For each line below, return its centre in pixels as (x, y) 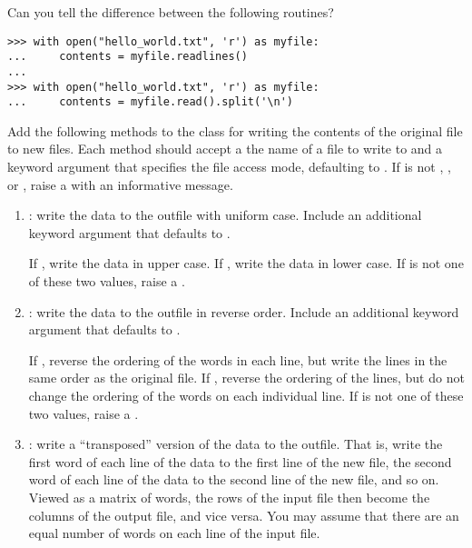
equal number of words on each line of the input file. (174, 533)
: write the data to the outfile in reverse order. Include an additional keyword (244, 311)
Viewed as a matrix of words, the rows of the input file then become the (229, 497)
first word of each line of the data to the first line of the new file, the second (240, 461)
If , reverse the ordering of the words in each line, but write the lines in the (238, 359)
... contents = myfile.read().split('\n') (150, 102)
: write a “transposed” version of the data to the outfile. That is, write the (236, 444)
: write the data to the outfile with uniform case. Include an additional (225, 215)
